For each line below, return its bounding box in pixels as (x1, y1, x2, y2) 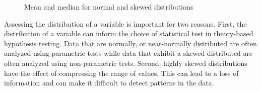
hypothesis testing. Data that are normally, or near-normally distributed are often (4, 38, 257, 48)
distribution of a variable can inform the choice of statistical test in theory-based (4, 28, 253, 39)
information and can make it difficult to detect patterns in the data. (4, 77, 214, 88)
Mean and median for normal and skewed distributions (24, 2, 193, 12)
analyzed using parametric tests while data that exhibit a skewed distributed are (4, 48, 253, 58)
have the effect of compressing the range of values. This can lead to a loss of (4, 67, 239, 78)
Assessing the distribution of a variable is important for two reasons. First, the (4, 18, 247, 29)
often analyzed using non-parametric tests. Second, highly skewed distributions (4, 57, 247, 68)
